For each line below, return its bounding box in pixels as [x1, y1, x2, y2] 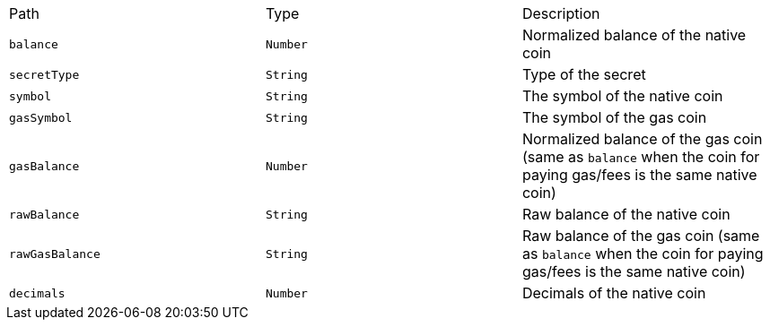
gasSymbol [9, 110, 73, 125]
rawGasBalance [9, 246, 101, 261]
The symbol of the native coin [521, 87, 723, 105]
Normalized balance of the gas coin [521, 130, 763, 148]
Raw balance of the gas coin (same [521, 227, 760, 245]
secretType [9, 67, 80, 82]
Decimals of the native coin [521, 284, 706, 302]
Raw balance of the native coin [521, 205, 731, 223]
